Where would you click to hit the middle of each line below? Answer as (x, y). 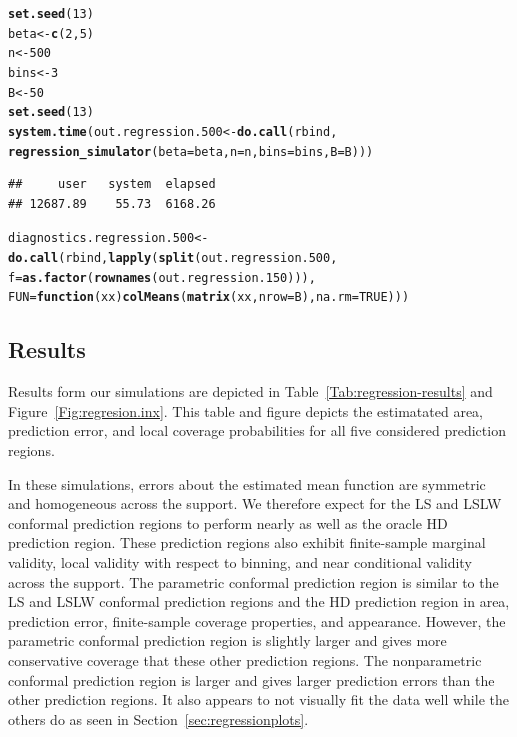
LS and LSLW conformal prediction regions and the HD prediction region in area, (259, 601)
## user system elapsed (112, 184)
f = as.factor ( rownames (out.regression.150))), (162, 277)
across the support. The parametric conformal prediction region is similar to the (253, 581)
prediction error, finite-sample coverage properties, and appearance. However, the (257, 620)
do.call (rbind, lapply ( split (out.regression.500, (173, 258)
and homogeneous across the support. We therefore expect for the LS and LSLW (255, 503)
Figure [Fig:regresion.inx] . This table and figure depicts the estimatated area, (245, 410)
